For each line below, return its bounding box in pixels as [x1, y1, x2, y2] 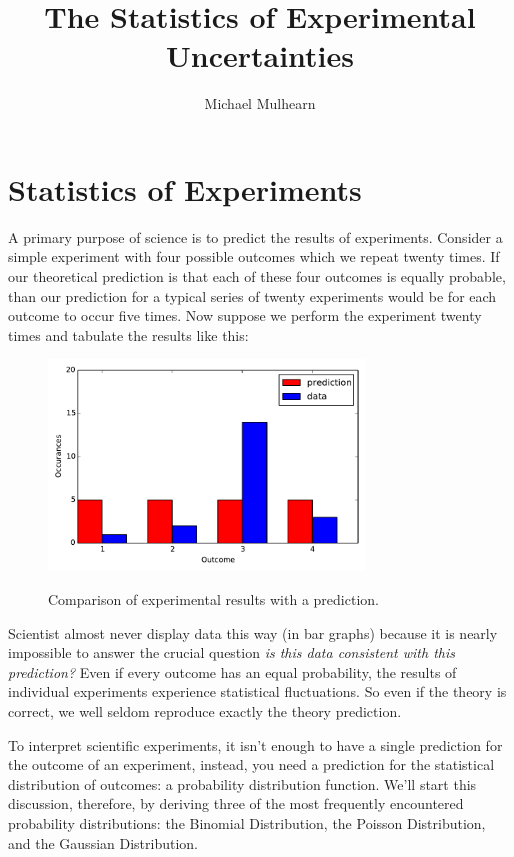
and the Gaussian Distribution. [8, 832, 198, 853]
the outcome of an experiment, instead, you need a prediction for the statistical [8, 754, 495, 775]
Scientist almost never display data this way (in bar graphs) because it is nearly [8, 622, 498, 643]
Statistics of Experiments [8, 168, 362, 209]
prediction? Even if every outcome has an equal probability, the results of [8, 661, 457, 682]
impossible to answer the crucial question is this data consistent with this [8, 642, 455, 663]
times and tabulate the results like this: [8, 324, 249, 345]
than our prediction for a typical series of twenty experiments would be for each [8, 285, 497, 306]
